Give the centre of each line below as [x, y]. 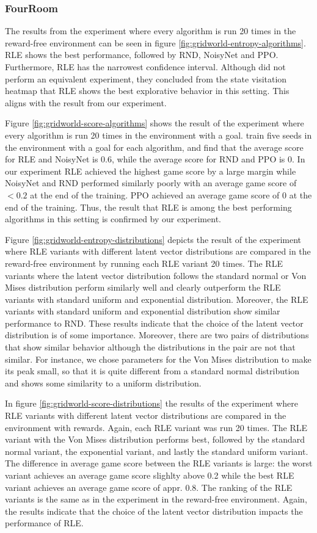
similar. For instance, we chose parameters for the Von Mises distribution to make [158, 359]
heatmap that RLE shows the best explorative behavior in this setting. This [147, 91]
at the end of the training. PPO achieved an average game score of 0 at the [171, 194]
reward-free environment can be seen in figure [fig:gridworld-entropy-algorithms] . [155, 42]
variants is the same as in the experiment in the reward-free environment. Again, [156, 499]
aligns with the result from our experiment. [86, 102]
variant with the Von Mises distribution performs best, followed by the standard [155, 439]
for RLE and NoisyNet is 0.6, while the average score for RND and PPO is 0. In [155, 159]
